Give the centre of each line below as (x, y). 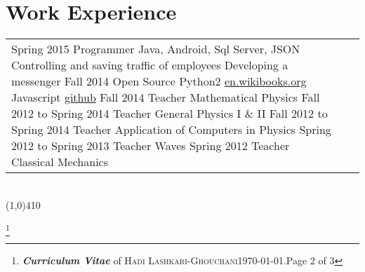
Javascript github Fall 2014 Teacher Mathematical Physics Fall (166, 97)
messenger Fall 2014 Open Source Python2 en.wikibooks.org (159, 81)
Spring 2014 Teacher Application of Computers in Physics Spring (171, 130)
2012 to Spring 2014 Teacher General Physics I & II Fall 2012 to (170, 114)
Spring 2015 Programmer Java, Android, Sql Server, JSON (156, 49)
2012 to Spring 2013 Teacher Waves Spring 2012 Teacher (151, 146)
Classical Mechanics (60, 162)
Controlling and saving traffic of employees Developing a (150, 65)
